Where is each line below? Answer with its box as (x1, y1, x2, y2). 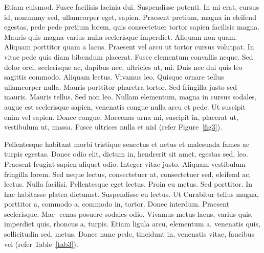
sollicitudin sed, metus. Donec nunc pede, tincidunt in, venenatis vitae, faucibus (4, 229, 255, 239)
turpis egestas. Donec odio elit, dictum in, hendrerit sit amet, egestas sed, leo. (4, 148, 248, 159)
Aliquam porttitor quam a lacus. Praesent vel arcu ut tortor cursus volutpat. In (4, 41, 254, 52)
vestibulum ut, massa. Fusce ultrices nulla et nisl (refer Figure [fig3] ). (4, 121, 223, 132)
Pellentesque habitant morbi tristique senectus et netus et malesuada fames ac (4, 138, 250, 149)
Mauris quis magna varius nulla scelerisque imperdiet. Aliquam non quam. (4, 31, 237, 42)
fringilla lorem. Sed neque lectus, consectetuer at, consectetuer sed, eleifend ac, (4, 168, 251, 179)
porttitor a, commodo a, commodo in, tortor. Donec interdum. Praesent (4, 198, 230, 209)
